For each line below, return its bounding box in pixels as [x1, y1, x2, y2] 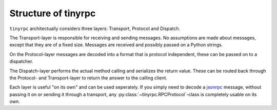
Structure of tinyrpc [9, 8, 96, 19]
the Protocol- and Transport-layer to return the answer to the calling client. [9, 74, 168, 81]
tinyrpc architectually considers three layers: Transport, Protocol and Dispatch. [9, 25, 181, 32]
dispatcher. [9, 59, 33, 65]
